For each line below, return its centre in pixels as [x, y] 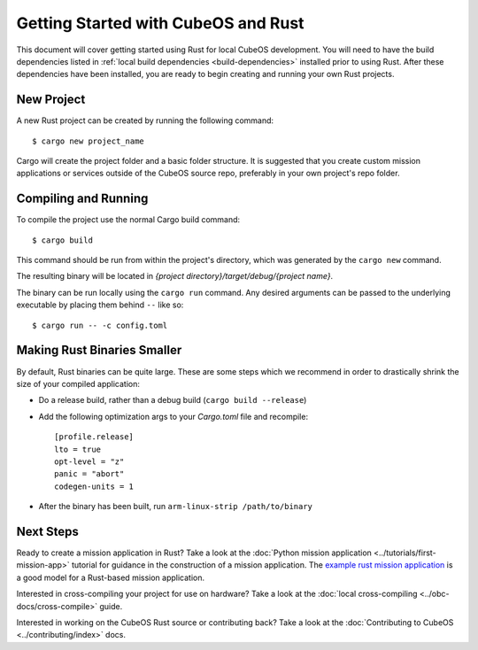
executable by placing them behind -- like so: [100, 305]
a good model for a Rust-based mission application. [111, 577]
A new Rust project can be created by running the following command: [145, 120]
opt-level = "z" [89, 461]
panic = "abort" [89, 474]
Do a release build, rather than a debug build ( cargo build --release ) [173, 400]
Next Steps [47, 531]
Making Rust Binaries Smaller [99, 350]
